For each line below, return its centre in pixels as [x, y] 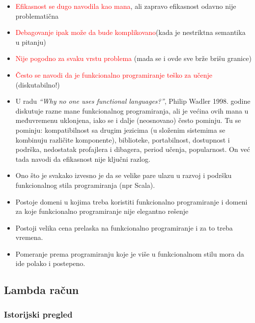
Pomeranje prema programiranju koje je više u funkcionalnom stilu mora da [130, 253]
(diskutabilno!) [38, 84]
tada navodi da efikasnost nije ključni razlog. [83, 159]
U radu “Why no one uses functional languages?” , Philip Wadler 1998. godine [133, 101]
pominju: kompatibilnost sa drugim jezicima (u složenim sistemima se [120, 130]
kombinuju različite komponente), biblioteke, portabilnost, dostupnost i [123, 139]
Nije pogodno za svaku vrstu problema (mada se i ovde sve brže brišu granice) [133, 58]
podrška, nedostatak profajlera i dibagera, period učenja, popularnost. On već [133, 149]
